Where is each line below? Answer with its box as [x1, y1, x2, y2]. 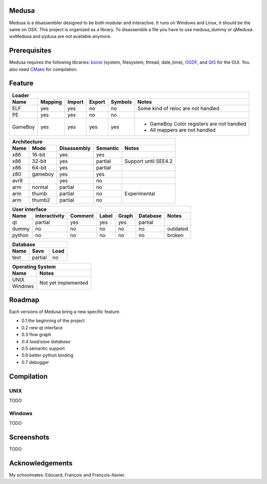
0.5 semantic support [21, 345, 65, 351]
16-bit [32, 151, 45, 158]
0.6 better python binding [21, 352, 74, 358]
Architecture [12, 138, 43, 145]
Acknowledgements [9, 459, 73, 467]
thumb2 [32, 197, 50, 203]
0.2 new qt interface [21, 324, 63, 330]
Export [89, 98, 106, 105]
